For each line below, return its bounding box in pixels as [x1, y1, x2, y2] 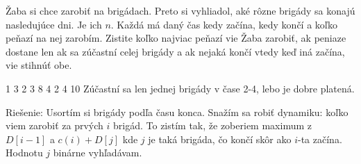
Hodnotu [6, 145, 43, 160]
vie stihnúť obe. [6, 58, 72, 72]
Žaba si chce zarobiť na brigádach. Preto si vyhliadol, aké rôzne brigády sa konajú [6, 3, 355, 17]
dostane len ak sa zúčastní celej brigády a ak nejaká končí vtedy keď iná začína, [6, 44, 345, 58]
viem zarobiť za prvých [6, 118, 103, 133]
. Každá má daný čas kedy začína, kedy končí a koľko [110, 17, 338, 31]
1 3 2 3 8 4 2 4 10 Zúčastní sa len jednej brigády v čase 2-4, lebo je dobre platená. [6, 81, 355, 95]
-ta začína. [298, 131, 342, 146]
